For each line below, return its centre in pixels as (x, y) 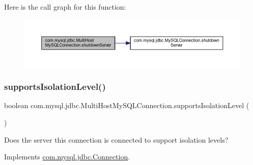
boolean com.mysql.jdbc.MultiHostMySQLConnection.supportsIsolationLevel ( (127, 105)
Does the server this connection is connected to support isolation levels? (116, 139)
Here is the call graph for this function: (65, 7)
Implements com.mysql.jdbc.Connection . (67, 157)
